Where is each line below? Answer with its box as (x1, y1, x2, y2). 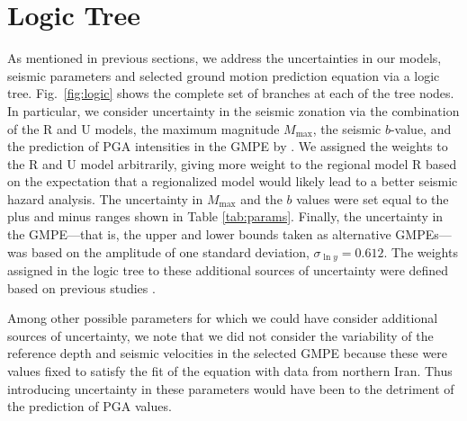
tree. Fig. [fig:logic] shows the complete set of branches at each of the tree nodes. (7, 84, 454, 103)
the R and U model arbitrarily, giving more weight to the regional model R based (7, 154, 457, 173)
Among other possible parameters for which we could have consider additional (7, 309, 438, 327)
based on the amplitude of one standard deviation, (31, 242, 310, 261)
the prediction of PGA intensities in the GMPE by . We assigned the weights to (7, 137, 448, 156)
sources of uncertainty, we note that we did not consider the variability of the (7, 326, 434, 345)
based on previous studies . (7, 278, 156, 297)
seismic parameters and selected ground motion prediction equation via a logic (7, 66, 440, 85)
